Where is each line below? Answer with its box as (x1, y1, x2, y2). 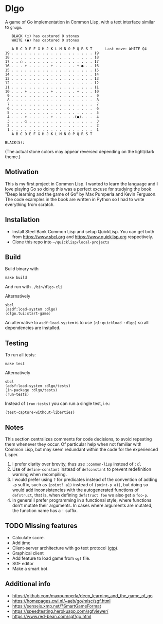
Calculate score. (12, 534, 45, 540)
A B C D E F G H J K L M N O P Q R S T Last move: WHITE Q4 (11, 46, 147, 51)
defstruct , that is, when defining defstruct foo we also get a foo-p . (12, 492, 148, 498)
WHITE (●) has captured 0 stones (11, 37, 79, 43)
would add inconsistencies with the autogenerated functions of (12, 487, 139, 493)
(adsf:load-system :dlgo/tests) (5, 384, 71, 388)
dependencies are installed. (5, 325, 61, 331)
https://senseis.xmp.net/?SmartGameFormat (12, 603, 101, 609)
